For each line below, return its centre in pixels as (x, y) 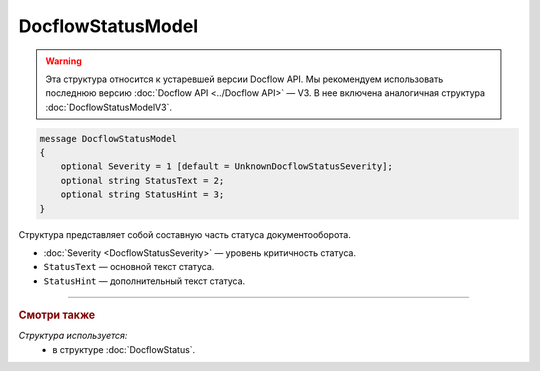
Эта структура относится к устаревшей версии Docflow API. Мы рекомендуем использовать (244, 79)
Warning (63, 61)
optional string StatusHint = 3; (142, 194)
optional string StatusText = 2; (142, 180)
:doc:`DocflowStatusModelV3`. (108, 107)
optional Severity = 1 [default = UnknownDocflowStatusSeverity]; (227, 166)
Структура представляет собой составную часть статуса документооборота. (185, 234)
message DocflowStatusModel (108, 138)
